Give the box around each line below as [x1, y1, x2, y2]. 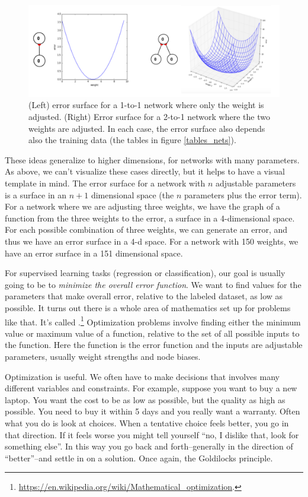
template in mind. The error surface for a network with [5, 177, 206, 189]
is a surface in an [5, 188, 67, 201]
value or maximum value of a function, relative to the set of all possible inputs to [5, 327, 300, 339]
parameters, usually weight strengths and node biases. [5, 350, 201, 362]
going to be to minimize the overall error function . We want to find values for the [5, 278, 301, 290]
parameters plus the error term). [184, 188, 302, 201]
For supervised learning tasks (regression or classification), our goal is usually [5, 267, 285, 279]
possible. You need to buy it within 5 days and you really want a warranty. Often [5, 405, 300, 417]
